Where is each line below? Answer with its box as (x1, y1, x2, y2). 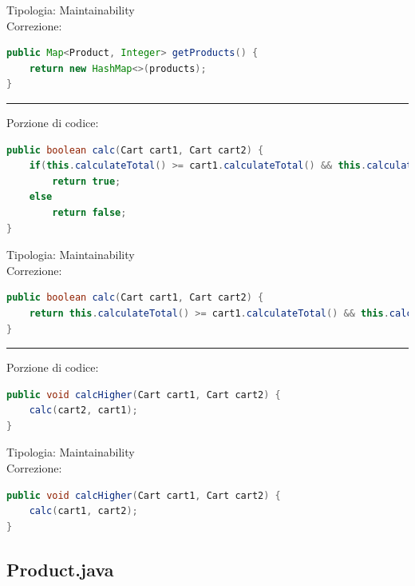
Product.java (6, 556, 114, 581)
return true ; (52, 175, 121, 187)
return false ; (52, 206, 127, 218)
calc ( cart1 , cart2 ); (29, 505, 138, 517)
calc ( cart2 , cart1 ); (29, 405, 138, 417)
